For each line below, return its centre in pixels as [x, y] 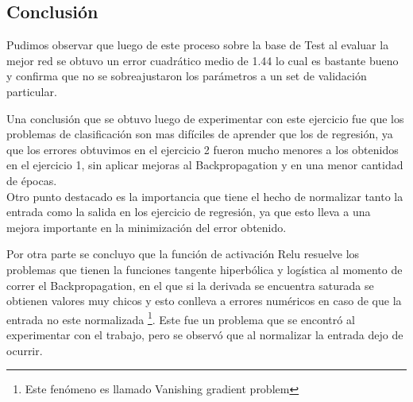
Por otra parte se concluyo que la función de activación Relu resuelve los [183, 254]
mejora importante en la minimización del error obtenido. [147, 227]
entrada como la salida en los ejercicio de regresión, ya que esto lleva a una [189, 212]
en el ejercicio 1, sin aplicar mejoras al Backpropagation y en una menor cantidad [205, 165]
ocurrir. [25, 350]
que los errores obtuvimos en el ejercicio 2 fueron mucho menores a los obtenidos [203, 149]
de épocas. [32, 180]
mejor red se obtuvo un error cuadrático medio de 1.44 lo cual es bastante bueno [203, 60]
